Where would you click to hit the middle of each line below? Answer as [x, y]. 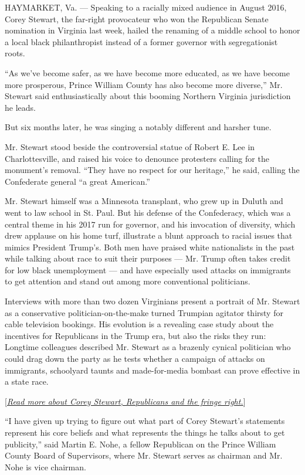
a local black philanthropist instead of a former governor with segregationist [141, 41]
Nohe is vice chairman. [45, 466]
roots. [15, 53]
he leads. [20, 107]
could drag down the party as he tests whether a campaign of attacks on [135, 359]
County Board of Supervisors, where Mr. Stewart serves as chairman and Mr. [144, 455]
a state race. [27, 381]
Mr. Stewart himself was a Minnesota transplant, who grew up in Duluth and [144, 201]
